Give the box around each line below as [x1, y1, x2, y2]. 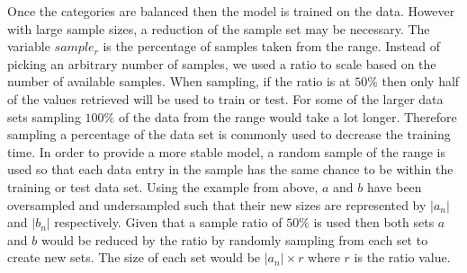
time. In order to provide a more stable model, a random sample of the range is [7, 142, 445, 161]
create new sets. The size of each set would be [7, 248, 261, 267]
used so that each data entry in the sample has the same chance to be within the [7, 160, 454, 179]
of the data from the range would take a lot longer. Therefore [118, 107, 457, 126]
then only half [382, 72, 460, 91]
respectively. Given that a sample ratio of [54, 213, 283, 232]
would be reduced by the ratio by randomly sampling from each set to [40, 230, 428, 249]
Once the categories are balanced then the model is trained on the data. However [7, 2, 455, 20]
